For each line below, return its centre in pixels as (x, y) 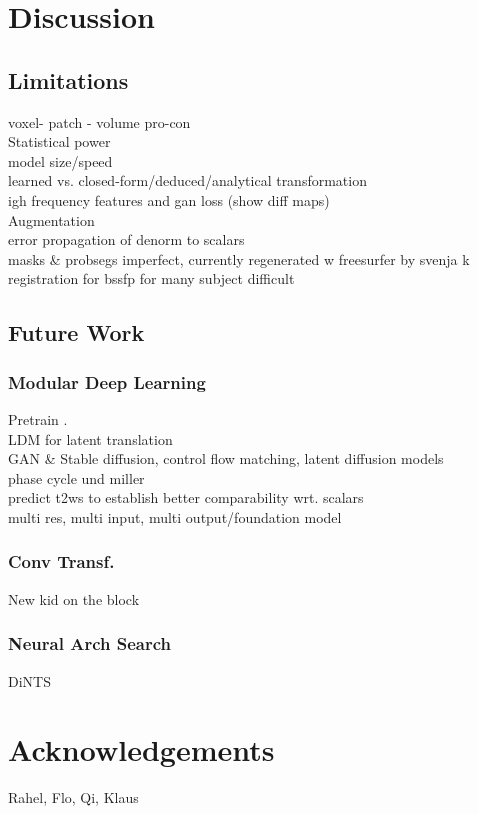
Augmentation (51, 219)
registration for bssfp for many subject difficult (151, 278)
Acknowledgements (141, 749)
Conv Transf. (61, 561)
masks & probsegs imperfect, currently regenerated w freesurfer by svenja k (239, 258)
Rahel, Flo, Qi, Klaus (73, 797)
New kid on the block (74, 598)
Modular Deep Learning (107, 381)
